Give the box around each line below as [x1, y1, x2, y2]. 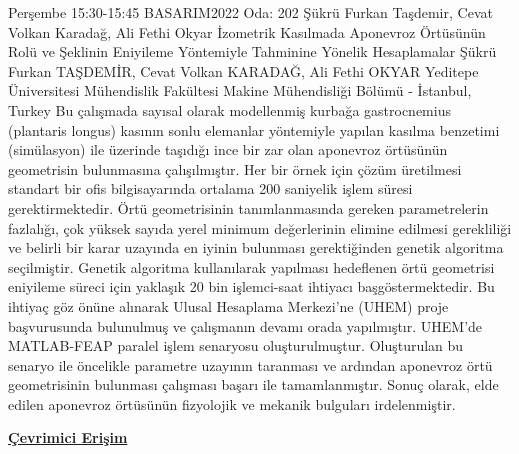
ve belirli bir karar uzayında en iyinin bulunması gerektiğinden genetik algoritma [8, 237, 504, 258]
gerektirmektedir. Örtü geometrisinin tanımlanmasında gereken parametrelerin [8, 197, 489, 218]
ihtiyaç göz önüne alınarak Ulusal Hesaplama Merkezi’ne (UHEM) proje [8, 295, 449, 316]
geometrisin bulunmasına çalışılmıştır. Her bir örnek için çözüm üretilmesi [8, 158, 462, 179]
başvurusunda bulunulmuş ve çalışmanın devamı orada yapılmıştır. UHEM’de [8, 315, 483, 336]
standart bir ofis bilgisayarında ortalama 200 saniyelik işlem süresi [8, 178, 413, 199]
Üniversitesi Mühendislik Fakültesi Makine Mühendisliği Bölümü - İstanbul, [8, 80, 472, 101]
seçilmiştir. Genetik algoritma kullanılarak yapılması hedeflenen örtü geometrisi [8, 256, 495, 277]
